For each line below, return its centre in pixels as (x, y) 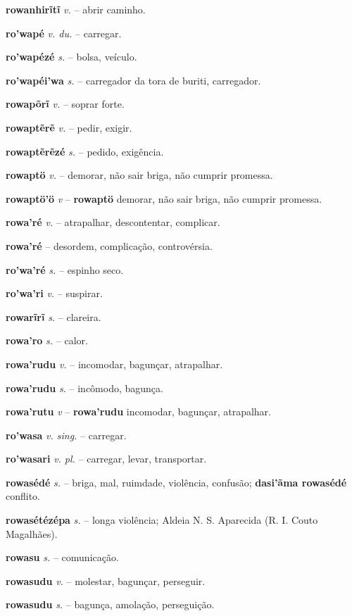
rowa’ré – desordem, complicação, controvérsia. (109, 245)
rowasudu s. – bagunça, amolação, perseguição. (110, 604)
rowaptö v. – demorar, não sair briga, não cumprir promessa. (139, 175)
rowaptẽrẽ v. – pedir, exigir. (69, 127)
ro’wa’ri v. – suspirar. (54, 293)
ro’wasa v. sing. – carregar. (66, 435)
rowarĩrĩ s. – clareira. (54, 316)
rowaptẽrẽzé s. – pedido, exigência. (85, 151)
